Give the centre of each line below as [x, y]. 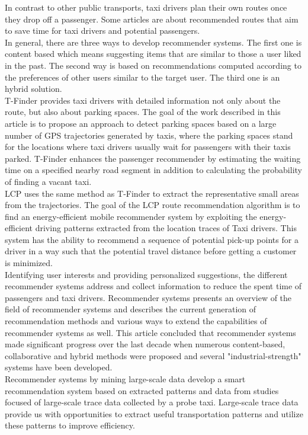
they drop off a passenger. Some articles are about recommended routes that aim [152, 19]
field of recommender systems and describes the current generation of [131, 309]
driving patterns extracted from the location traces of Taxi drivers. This [166, 228]
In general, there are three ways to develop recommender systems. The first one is [153, 42]
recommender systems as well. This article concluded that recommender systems [150, 332]
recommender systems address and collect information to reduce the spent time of [153, 286]
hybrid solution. [33, 89]
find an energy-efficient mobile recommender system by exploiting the [131, 216]
